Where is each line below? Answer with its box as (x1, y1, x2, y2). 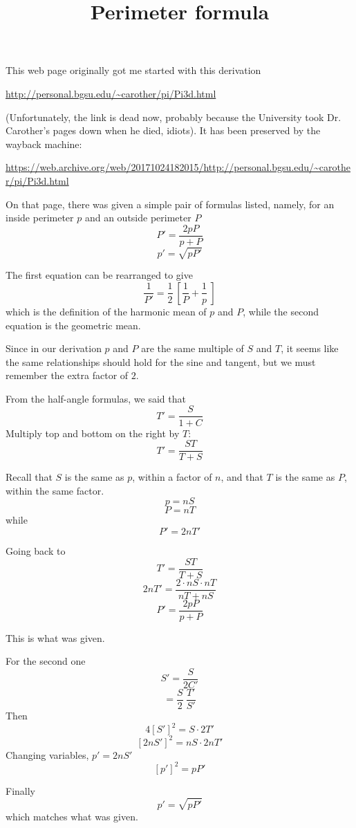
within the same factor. (6, 483, 104, 497)
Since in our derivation (6, 341, 102, 356)
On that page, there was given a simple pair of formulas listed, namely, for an (6, 196, 335, 211)
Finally (6, 783, 35, 798)
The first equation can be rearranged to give (6, 268, 193, 282)
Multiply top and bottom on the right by (6, 425, 180, 440)
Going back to (6, 543, 66, 558)
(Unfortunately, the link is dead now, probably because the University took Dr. (6, 109, 341, 124)
